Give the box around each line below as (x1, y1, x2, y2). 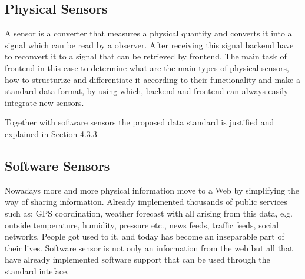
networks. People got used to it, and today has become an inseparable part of (5, 230, 284, 243)
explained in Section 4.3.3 (5, 127, 97, 139)
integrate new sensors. (5, 96, 84, 108)
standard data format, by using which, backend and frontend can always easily (5, 85, 289, 97)
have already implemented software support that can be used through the (5, 253, 270, 265)
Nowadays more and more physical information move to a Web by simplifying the (5, 184, 300, 196)
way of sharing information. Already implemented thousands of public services (5, 195, 287, 208)
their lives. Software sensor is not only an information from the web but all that (5, 241, 293, 254)
